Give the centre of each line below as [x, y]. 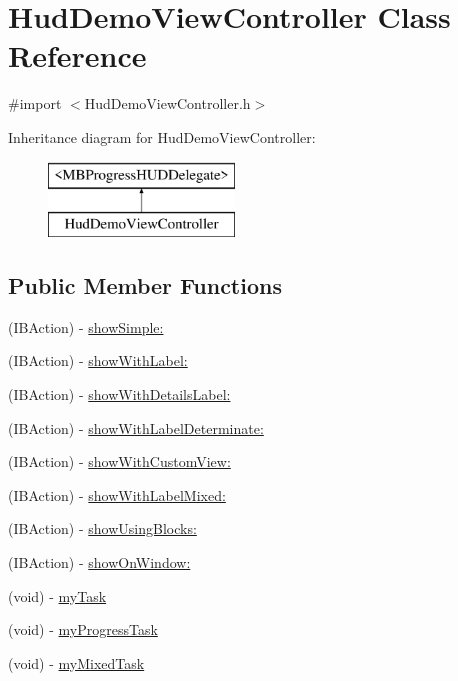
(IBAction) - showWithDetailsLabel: [119, 394]
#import [35, 103]
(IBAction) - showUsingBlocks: [102, 528]
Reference [77, 55]
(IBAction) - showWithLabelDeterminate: [136, 427]
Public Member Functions [145, 285]
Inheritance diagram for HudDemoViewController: [162, 136]
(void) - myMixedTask [76, 662]
